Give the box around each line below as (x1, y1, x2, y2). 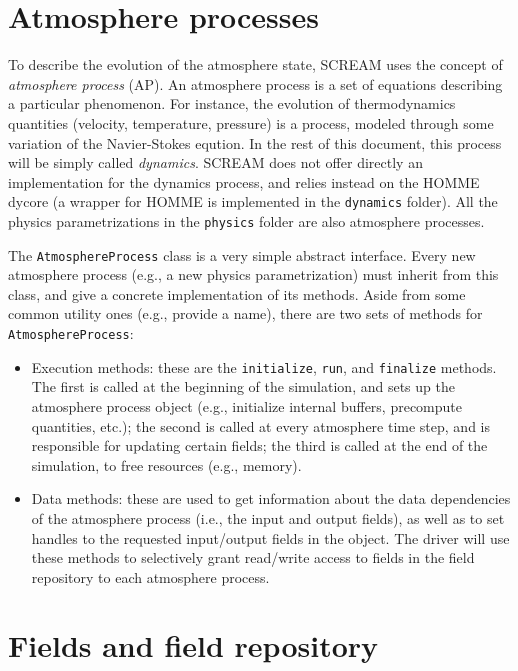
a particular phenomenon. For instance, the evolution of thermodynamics (8, 93, 456, 114)
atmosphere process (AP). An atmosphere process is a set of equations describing (8, 73, 503, 94)
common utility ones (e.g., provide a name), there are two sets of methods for (8, 303, 483, 324)
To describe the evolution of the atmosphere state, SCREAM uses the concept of (8, 54, 503, 75)
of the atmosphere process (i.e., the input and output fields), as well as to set (31, 507, 505, 528)
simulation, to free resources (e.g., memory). (31, 454, 302, 475)
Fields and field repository (8, 625, 379, 666)
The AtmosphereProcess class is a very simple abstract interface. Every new (8, 244, 476, 265)
